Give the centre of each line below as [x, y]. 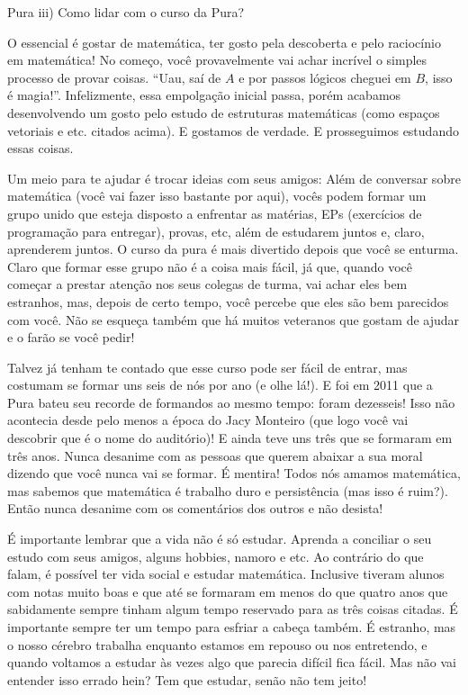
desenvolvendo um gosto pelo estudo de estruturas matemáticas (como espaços [224, 112]
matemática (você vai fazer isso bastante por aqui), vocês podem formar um [217, 196]
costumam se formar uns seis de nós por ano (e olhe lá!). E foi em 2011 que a [220, 385]
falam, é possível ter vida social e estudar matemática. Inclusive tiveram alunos [226, 574]
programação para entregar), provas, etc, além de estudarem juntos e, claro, [216, 231]
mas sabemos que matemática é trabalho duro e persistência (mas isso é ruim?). [228, 490]
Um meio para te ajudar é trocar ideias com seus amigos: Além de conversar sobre [234, 178]
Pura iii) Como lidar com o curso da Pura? [126, 12]
